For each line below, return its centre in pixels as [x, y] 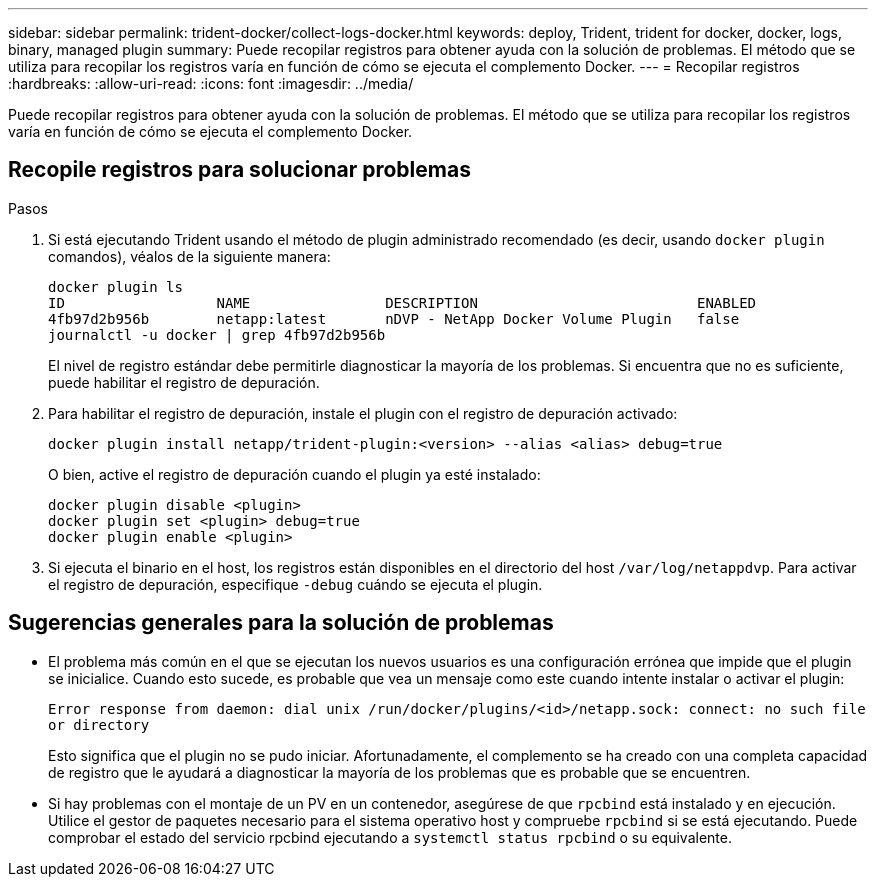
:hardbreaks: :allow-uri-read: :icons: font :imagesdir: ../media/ [211, 83]
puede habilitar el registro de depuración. [184, 382]
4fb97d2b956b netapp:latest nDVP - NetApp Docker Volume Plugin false [394, 318]
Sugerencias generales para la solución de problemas [281, 623]
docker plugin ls [115, 286]
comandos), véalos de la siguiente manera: [189, 256]
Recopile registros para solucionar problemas [239, 170]
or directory [99, 724]
